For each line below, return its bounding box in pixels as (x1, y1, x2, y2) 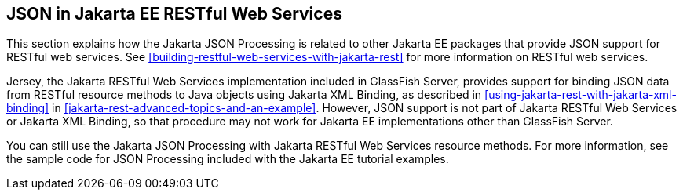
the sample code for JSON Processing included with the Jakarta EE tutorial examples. (6, 152, 449, 166)
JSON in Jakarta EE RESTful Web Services (6, 4, 342, 24)
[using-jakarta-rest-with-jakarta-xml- (484, 88, 677, 102)
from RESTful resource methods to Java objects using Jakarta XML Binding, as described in (6, 88, 482, 102)
